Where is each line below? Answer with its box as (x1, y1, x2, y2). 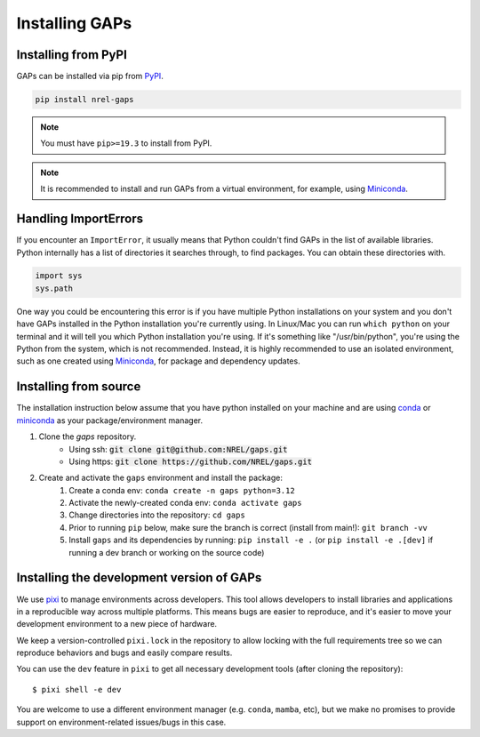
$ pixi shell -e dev (32, 685, 122, 694)
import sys (35, 271, 83, 281)
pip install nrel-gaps (35, 94, 134, 105)
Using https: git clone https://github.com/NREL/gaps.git (68, 456, 313, 467)
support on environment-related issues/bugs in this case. (16, 717, 227, 727)
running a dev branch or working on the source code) (68, 547, 265, 557)
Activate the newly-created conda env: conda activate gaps (68, 498, 302, 509)
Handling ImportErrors (16, 212, 144, 227)
